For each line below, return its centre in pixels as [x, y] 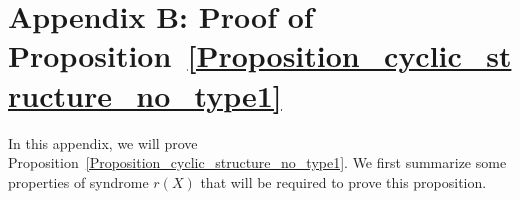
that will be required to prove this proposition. [343, 181]
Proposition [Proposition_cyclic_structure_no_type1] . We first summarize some [257, 162]
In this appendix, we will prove [103, 142]
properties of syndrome [78, 181]
